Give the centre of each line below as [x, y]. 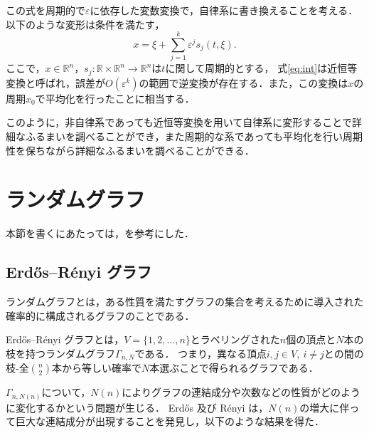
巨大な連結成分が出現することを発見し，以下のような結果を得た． [170, 421]
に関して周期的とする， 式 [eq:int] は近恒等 [261, 68]
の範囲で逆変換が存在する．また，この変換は [244, 82]
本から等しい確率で [97, 368]
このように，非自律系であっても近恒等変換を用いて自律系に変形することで [179, 122]
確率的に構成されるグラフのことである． [100, 315]
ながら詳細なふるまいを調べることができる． [150, 150]
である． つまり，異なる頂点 [201, 353]
